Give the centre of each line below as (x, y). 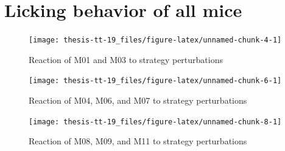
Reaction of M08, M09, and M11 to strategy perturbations (138, 141)
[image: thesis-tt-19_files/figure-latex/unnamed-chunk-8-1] (155, 122)
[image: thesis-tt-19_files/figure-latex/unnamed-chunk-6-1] (155, 81)
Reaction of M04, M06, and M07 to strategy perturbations (138, 100)
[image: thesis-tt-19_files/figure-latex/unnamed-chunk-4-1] (155, 40)
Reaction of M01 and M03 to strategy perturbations (126, 59)
